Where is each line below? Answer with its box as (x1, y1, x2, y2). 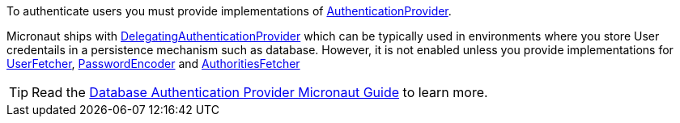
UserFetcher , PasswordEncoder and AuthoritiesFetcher (6, 57, 300, 70)
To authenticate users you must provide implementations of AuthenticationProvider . (6, 4, 452, 18)
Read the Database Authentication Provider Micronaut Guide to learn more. (32, 84, 488, 100)
